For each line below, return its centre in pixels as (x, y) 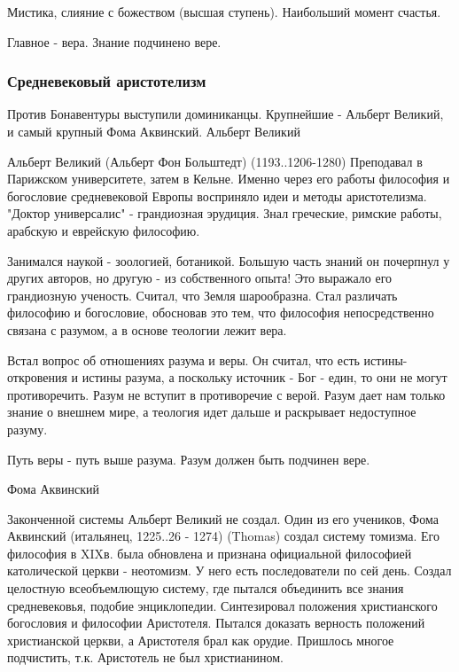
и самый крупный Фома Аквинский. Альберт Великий (154, 131)
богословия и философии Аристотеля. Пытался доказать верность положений (216, 623)
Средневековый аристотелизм (107, 81)
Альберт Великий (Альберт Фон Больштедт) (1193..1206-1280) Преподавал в (215, 161)
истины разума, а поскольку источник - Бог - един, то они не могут (265, 377)
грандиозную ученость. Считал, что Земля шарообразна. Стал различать (202, 295)
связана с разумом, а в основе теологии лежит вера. (147, 329)
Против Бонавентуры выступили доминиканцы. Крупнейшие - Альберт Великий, (226, 114)
